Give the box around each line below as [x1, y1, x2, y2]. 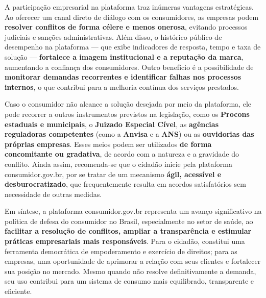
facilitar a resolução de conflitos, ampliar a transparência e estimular [5, 226, 252, 236]
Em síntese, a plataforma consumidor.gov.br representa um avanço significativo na [5, 206, 262, 216]
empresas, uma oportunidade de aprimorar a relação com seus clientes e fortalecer [5, 256, 261, 266]
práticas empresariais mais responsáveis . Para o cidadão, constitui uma [5, 236, 245, 246]
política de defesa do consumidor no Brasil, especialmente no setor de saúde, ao [5, 215, 253, 226]
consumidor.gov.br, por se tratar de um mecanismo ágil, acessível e [5, 168, 222, 179]
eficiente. [5, 286, 32, 296]
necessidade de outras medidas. [5, 188, 102, 199]
